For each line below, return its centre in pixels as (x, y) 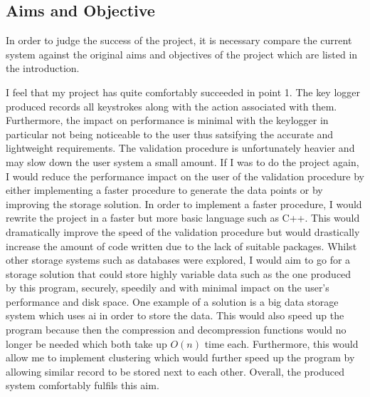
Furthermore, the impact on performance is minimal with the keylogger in (167, 120)
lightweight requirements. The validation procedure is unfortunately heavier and (180, 148)
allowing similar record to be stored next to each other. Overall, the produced (175, 371)
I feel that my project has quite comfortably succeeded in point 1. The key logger (183, 92)
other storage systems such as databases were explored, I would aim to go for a (178, 260)
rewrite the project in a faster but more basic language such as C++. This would (183, 218)
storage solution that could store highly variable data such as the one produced (179, 273)
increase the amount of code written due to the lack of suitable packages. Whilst (181, 246)
